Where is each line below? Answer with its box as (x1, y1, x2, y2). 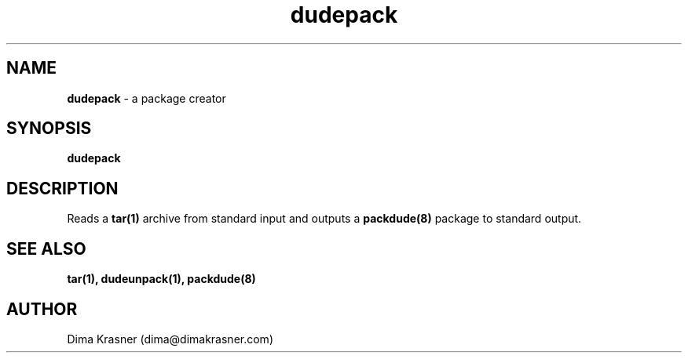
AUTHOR (6, 299, 78, 319)
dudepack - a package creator (67, 91, 226, 105)
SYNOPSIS (6, 118, 92, 139)
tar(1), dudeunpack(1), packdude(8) (67, 272, 256, 286)
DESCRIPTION (6, 178, 119, 198)
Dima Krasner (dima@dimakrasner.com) (67, 332, 273, 346)
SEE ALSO (6, 238, 86, 259)
